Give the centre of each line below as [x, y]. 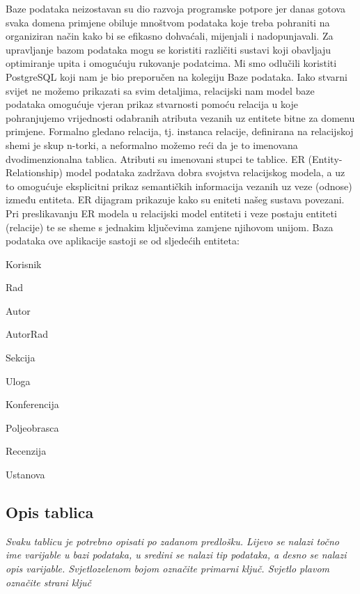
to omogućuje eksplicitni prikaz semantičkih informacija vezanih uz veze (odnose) [179, 186]
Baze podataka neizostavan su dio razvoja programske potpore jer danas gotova [175, 8]
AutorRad [27, 334]
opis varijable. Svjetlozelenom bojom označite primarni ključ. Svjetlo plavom [168, 569]
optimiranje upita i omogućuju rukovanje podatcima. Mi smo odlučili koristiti [171, 63]
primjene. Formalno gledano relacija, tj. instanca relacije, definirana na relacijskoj [180, 131]
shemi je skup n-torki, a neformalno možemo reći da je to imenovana [152, 144]
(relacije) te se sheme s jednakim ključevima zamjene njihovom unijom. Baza [170, 227]
